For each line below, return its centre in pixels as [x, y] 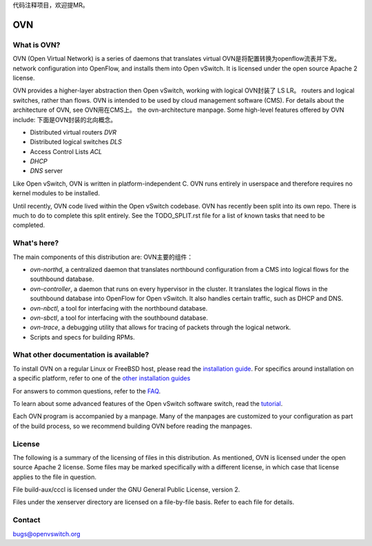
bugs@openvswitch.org [46, 534]
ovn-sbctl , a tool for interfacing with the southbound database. [119, 318]
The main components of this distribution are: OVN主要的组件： [103, 257]
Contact [27, 520]
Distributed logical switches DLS [76, 142]
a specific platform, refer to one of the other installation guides [102, 378]
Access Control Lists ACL [66, 151]
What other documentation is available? [81, 355]
